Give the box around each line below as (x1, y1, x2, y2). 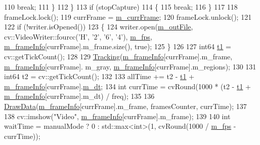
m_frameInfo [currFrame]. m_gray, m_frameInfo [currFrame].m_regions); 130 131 (4, 61, 256, 71)
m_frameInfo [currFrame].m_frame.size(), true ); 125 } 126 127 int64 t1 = (4, 41, 231, 52)
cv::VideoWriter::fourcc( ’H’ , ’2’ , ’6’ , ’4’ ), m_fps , (4, 31, 152, 42)
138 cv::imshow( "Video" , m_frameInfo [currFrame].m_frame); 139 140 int (4, 111, 231, 121)
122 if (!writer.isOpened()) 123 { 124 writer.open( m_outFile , (4, 21, 193, 32)
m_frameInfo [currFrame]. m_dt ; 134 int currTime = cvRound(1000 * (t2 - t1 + (4, 81, 251, 91)
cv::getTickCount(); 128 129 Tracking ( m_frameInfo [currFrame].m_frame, (4, 51, 233, 61)
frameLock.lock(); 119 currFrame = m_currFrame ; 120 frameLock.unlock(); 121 (4, 11, 252, 22)
